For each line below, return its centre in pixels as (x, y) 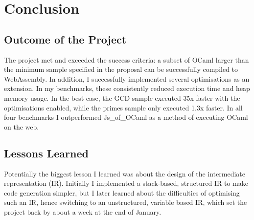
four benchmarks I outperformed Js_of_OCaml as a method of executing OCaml (126, 117)
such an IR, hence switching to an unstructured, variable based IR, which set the (126, 202)
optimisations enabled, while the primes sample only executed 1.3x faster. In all (123, 107)
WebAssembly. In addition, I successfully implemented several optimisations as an (127, 78)
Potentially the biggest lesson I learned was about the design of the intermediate (125, 173)
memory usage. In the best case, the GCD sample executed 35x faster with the (122, 98)
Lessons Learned (46, 153)
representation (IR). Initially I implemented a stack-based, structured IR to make (126, 183)
